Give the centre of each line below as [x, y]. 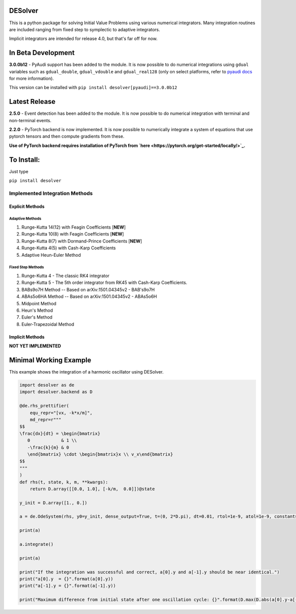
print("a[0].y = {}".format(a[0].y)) [66, 579]
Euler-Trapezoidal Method [48, 324]
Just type [19, 171]
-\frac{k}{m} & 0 [48, 447]
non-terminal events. [30, 120]
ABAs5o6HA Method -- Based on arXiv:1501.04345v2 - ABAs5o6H [89, 296]
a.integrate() [37, 544]
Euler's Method [37, 317]
